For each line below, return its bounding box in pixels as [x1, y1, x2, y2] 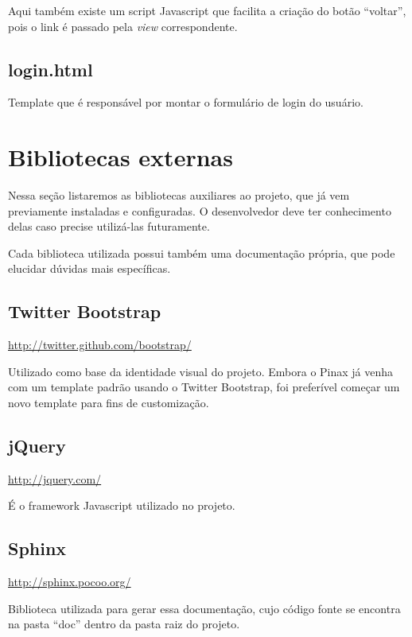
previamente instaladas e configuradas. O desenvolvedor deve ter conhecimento [8, 202, 391, 219]
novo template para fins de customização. [8, 394, 209, 411]
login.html [8, 56, 93, 81]
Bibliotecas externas [8, 141, 233, 173]
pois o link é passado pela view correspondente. [8, 17, 238, 34]
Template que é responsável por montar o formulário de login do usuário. [8, 94, 363, 111]
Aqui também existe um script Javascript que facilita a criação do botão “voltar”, [8, 2, 406, 18]
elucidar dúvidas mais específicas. [8, 260, 171, 277]
